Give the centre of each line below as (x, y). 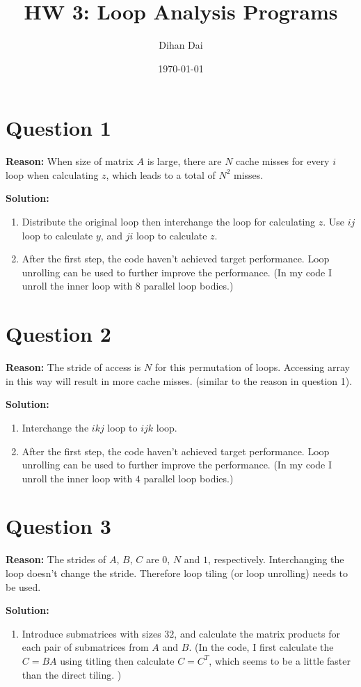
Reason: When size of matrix (70, 161)
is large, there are (184, 161)
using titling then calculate (117, 660)
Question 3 (58, 526)
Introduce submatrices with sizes (91, 633)
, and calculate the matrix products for (257, 633)
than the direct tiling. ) (72, 674)
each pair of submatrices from (85, 647)
